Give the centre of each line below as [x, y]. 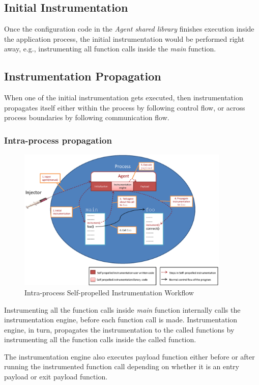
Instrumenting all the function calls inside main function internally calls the [122, 309]
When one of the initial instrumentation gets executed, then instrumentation [124, 98]
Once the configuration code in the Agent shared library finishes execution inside [129, 29]
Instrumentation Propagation [83, 76]
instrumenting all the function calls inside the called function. [100, 339]
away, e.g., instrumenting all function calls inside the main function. [110, 49]
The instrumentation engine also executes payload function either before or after [129, 356]
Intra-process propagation [58, 140]
